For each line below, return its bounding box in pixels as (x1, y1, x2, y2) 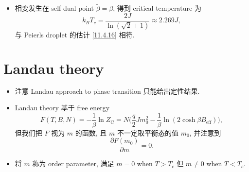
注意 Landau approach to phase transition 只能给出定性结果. (15, 86, 200, 96)
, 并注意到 (189, 127, 221, 138)
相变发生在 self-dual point (15, 3, 94, 13)
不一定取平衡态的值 (117, 127, 178, 138)
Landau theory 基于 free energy (15, 103, 110, 113)
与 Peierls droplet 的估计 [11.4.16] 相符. (15, 29, 135, 39)
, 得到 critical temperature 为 (113, 3, 201, 13)
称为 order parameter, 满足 (32, 158, 114, 169)
